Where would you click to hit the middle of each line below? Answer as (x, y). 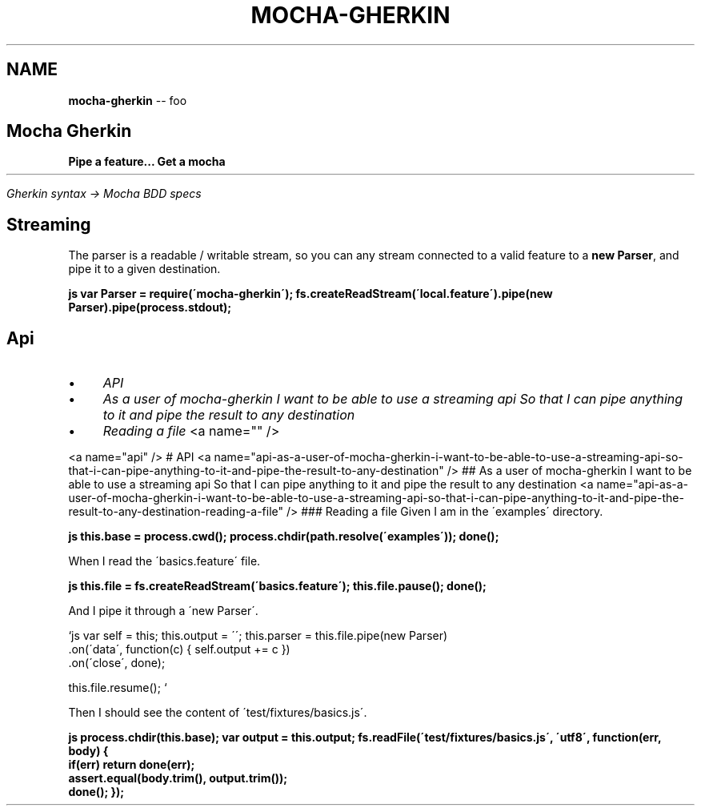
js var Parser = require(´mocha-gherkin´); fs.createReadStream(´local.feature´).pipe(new (310, 294)
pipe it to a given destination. (144, 269)
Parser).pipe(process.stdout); (150, 308)
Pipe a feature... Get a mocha (147, 162)
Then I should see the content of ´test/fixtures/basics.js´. (218, 713)
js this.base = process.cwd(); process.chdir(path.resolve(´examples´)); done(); (284, 537)
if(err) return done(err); (132, 765)
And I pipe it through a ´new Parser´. (163, 611)
